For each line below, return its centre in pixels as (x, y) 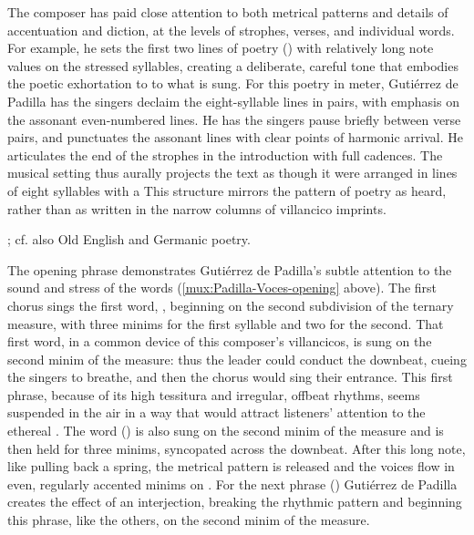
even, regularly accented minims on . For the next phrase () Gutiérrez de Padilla (232, 484)
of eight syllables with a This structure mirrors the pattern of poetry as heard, (227, 190)
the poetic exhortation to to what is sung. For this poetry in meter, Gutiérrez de (233, 83)
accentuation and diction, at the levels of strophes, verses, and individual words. (231, 30)
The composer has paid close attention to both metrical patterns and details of (228, 12)
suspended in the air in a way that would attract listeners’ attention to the (216, 412)
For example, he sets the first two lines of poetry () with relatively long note (221, 48)
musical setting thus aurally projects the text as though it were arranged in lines (232, 173)
